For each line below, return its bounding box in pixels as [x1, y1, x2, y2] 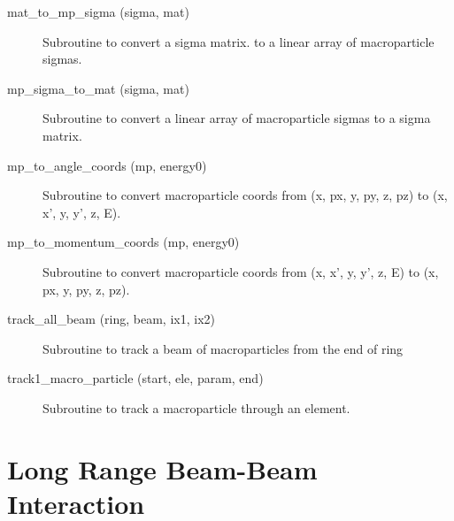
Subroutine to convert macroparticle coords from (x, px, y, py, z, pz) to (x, [42, 186, 448, 204]
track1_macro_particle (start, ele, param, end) [7, 369, 264, 387]
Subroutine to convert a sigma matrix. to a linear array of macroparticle [42, 32, 435, 50]
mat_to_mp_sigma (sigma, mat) [7, 3, 189, 20]
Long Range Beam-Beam [7, 450, 318, 487]
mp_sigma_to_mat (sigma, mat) [7, 79, 189, 97]
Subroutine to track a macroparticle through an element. [42, 398, 350, 417]
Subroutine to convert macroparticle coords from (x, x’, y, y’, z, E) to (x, [42, 262, 439, 280]
